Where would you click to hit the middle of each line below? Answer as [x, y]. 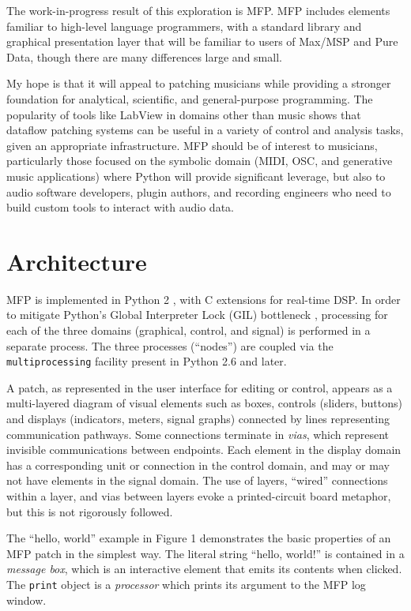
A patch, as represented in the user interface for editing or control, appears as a [200, 387]
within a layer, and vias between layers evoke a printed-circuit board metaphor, [199, 496]
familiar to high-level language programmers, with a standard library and [184, 26]
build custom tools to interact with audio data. [120, 207]
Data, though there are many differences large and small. [144, 56]
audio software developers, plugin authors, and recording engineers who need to [199, 191]
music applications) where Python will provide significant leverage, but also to [196, 176]
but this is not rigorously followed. [90, 511]
